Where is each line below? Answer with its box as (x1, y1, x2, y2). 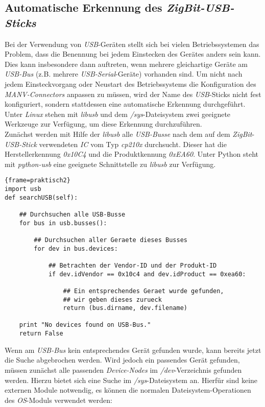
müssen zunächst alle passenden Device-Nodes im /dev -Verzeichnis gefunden (5, 364, 242, 375)
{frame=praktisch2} (5, 177, 70, 184)
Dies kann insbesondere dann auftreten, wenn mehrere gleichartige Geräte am (5, 58, 248, 69)
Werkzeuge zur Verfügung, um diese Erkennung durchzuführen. (5, 118, 202, 129)
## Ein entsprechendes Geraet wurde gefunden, (63, 287, 224, 295)
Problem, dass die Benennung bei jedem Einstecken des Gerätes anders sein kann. (5, 49, 261, 59)
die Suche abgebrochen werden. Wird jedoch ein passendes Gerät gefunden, (5, 354, 240, 365)
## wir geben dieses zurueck (63, 296, 162, 303)
